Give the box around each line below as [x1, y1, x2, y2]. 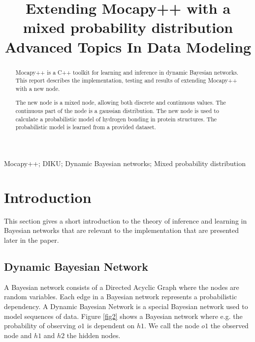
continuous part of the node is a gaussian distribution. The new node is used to [15, 107, 219, 115]
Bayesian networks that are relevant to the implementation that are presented [4, 225, 239, 235]
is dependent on [87, 320, 135, 331]
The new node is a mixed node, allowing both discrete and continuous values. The [15, 98, 226, 107]
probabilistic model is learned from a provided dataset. [15, 123, 156, 131]
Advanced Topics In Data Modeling [4, 36, 252, 57]
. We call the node [144, 320, 199, 331]
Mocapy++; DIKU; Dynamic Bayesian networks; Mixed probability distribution [4, 158, 246, 169]
